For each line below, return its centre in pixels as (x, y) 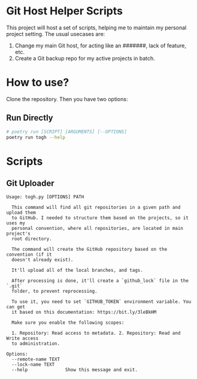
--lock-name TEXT (33, 365)
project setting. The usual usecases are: (56, 34)
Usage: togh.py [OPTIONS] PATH (45, 197)
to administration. (36, 344)
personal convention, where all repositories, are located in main (98, 229)
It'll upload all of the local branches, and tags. (78, 271)
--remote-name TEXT (36, 360)
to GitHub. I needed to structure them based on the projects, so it (100, 218)
